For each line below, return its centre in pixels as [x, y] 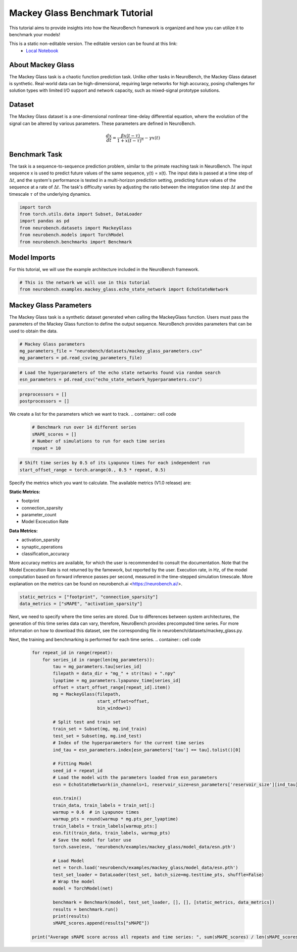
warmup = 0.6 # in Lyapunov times [96, 812]
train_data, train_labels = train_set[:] [104, 805]
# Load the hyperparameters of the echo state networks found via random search [120, 373]
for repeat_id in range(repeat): [73, 653]
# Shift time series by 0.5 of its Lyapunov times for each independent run [115, 463]
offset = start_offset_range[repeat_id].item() [112, 687]
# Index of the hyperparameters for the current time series [128, 743]
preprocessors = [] [43, 394]
